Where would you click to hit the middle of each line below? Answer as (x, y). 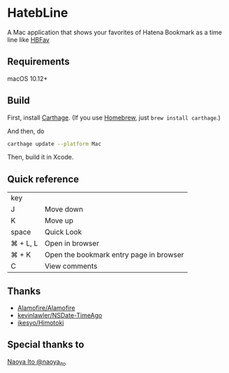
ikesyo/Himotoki (40, 323)
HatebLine (38, 13)
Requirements (38, 62)
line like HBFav (29, 39)
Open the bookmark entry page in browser (114, 255)
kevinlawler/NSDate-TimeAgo (60, 316)
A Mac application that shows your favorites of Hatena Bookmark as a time (114, 32)
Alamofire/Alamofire (46, 308)
